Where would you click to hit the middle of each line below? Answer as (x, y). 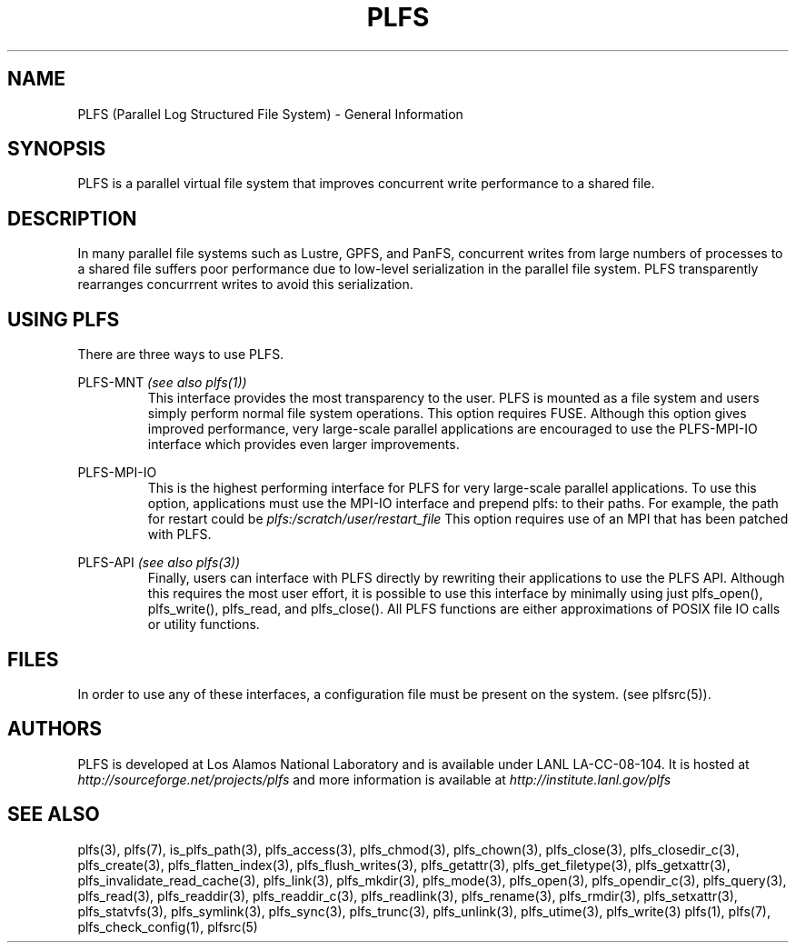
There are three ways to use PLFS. (181, 355)
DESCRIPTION (72, 218)
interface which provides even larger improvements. (303, 445)
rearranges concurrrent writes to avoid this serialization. (245, 285)
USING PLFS (64, 319)
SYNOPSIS (57, 149)
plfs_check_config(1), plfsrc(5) (168, 926)
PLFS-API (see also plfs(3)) (159, 563)
